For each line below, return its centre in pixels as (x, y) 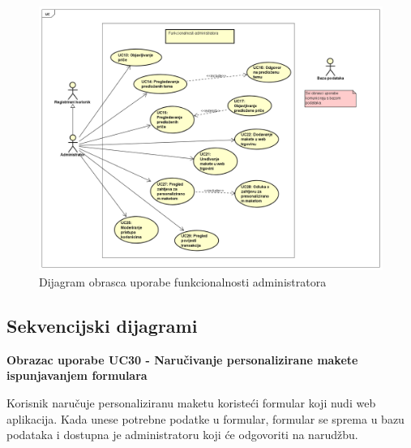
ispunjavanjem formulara (77, 375)
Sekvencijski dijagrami (102, 326)
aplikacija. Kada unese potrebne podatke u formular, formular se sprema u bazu (205, 418)
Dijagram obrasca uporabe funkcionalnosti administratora (183, 282)
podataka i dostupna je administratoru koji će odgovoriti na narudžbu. (182, 435)
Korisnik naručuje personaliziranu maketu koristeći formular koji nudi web (191, 403)
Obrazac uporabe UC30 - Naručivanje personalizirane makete (182, 359)
